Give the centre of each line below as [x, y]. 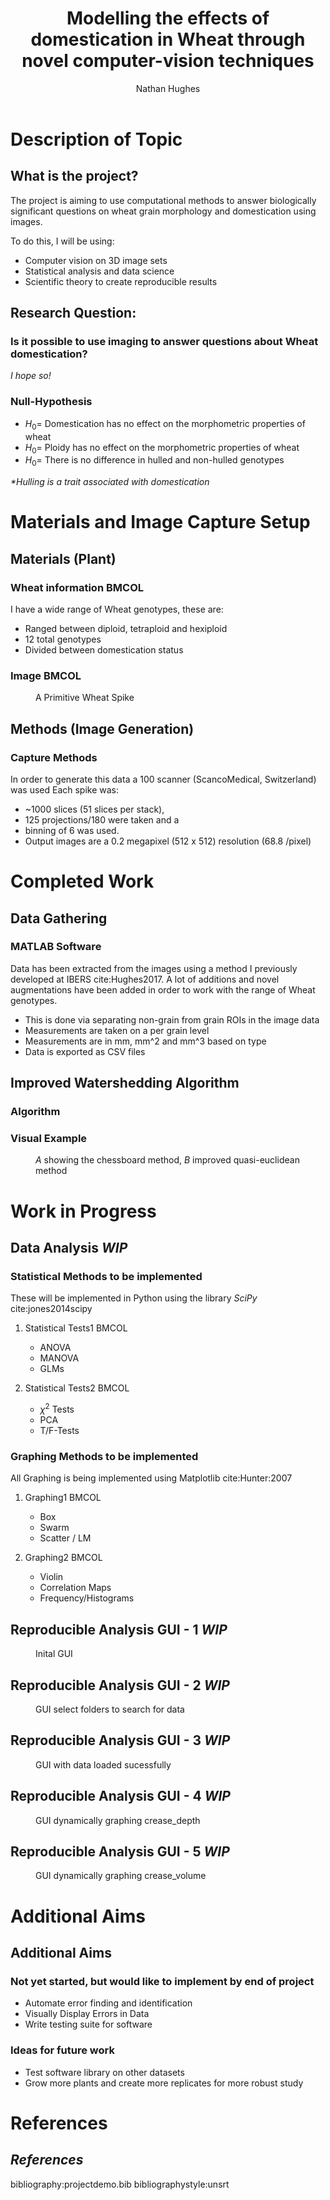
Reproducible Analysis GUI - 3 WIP [120, 1740]
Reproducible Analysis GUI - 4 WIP [120, 1796]
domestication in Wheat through [168, 39]
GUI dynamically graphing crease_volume [121, 1876]
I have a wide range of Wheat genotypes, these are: [117, 609]
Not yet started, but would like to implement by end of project [162, 1981]
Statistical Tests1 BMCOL [76, 1328]
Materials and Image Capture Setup [160, 522]
